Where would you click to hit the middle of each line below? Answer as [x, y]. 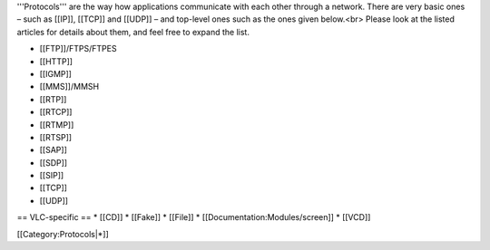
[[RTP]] [53, 99]
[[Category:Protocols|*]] [63, 234]
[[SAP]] [54, 150]
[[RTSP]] [56, 137]
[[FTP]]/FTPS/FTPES [78, 49]
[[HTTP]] [56, 61]
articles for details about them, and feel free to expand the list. [133, 32]
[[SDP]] [54, 162]
